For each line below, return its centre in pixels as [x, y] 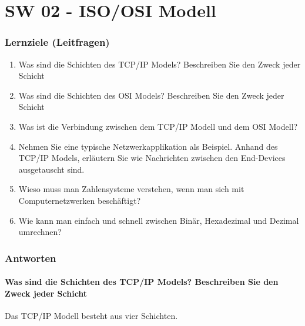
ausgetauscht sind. [51, 169]
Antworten [31, 258]
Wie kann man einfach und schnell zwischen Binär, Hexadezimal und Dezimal [159, 220]
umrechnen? [40, 232]
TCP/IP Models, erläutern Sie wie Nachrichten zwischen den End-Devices [152, 158]
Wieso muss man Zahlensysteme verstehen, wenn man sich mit [131, 189]
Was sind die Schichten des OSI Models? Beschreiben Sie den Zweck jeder [151, 95]
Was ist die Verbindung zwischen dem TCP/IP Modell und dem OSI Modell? [158, 126]
